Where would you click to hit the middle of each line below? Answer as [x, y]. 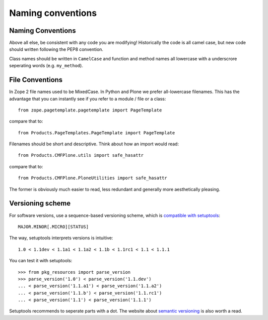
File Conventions [36, 80]
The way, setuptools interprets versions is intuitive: [61, 238]
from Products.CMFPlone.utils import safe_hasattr [81, 155]
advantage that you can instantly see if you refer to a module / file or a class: [88, 99]
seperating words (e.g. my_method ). [46, 66]
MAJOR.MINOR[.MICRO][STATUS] [53, 227]
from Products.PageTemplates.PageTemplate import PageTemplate [97, 133]
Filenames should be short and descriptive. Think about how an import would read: [94, 144]
